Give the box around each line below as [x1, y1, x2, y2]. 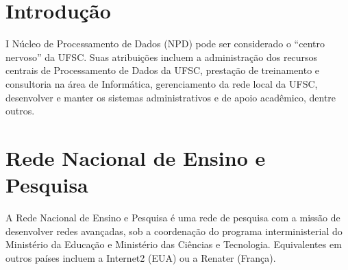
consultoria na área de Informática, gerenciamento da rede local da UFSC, [5, 76, 318, 90]
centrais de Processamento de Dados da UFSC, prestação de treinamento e [5, 63, 320, 77]
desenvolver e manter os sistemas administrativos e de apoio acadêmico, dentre [5, 90, 336, 104]
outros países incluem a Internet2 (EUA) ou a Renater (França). [5, 250, 276, 265]
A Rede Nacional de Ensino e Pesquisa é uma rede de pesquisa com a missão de [5, 210, 340, 224]
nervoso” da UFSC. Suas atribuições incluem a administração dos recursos [5, 49, 318, 64]
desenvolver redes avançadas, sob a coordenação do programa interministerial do [5, 223, 343, 238]
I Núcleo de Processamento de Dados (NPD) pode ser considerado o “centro [5, 36, 325, 51]
